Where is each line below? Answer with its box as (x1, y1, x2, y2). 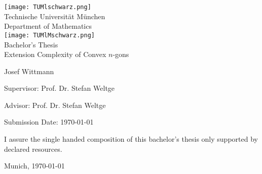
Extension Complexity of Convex (4, 49, 106, 60)
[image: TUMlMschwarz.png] (4, 31, 95, 39)
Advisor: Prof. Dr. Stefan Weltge (4, 99, 106, 110)
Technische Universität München (4, 11, 105, 21)
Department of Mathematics (4, 21, 92, 31)
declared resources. (4, 143, 62, 154)
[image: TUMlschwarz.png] (4, 4, 91, 11)
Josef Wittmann (4, 66, 54, 76)
